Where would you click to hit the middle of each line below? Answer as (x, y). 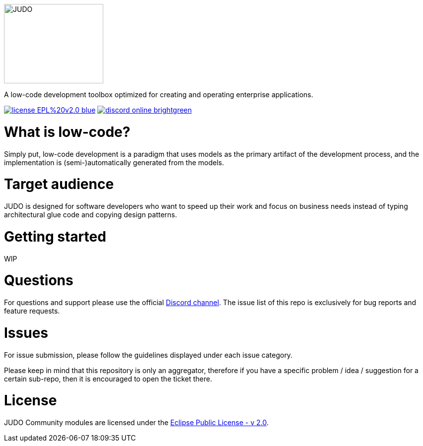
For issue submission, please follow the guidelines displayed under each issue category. (148, 355)
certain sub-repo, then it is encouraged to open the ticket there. (108, 379)
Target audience (59, 184)
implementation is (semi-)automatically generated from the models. (114, 162)
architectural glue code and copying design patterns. (91, 215)
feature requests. (32, 311)
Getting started (55, 236)
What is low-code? (67, 132)
